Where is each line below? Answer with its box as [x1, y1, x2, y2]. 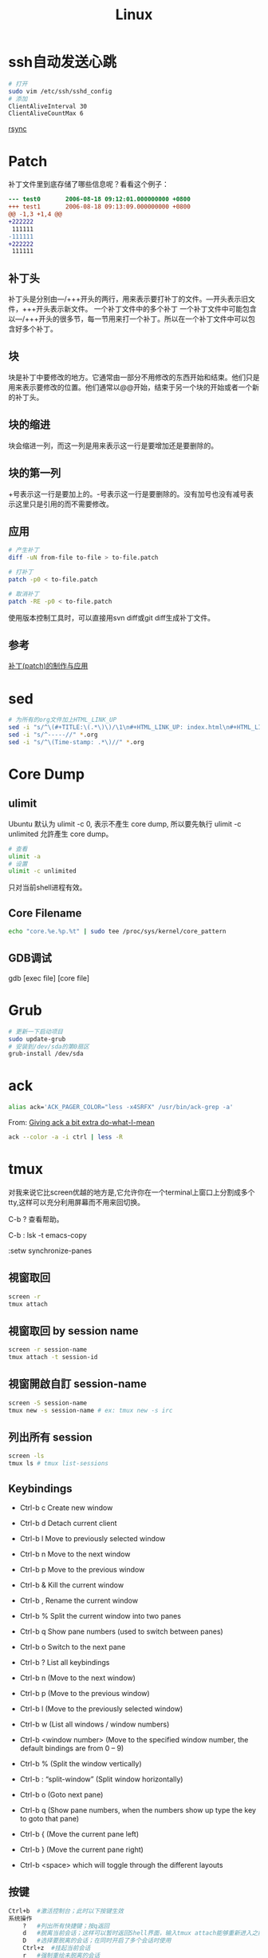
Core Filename [8, 906, 82, 920]
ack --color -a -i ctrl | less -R [8, 1133, 124, 1141]
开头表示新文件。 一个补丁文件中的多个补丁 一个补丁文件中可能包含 [35, 304, 257, 314]
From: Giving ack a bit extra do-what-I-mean [8, 1118, 156, 1128]
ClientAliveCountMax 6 [8, 109, 84, 117]
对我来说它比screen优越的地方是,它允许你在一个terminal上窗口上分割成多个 [8, 1187, 255, 1197]
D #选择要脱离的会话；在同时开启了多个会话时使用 [22, 1936, 171, 1945]
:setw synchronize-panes [8, 1246, 93, 1255]
